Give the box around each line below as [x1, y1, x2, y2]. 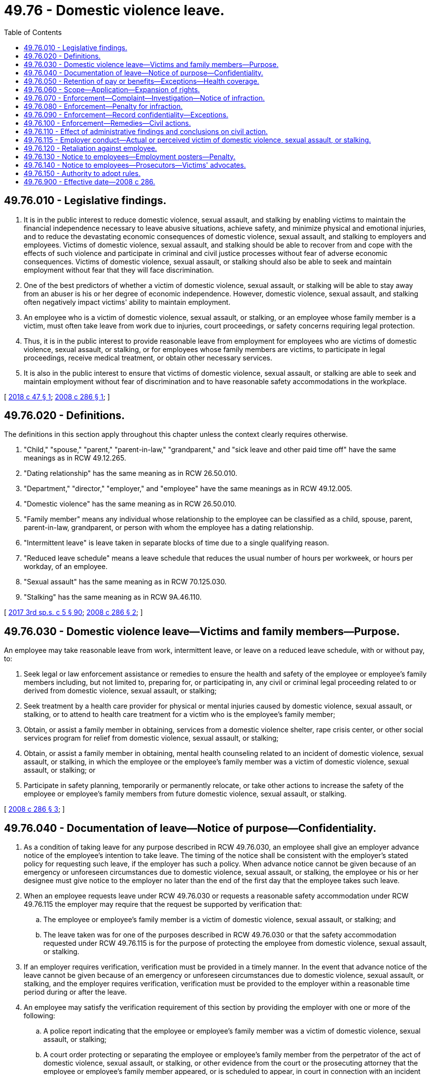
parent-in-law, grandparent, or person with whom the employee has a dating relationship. [24, 523, 314, 532]
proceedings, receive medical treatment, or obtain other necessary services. [24, 353, 272, 362]
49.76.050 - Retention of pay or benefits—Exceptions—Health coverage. [24, 76, 259, 85]
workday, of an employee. [24, 562, 108, 571]
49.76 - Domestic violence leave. [4, 2, 225, 19]
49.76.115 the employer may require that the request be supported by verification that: [24, 900, 302, 909]
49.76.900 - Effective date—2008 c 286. [24, 177, 155, 186]
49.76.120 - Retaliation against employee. [24, 143, 157, 152]
